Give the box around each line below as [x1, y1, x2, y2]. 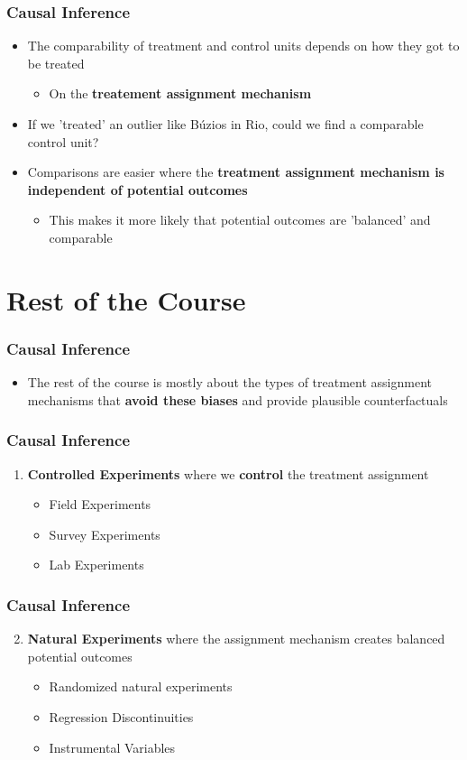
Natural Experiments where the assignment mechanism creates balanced [27, 629, 445, 648]
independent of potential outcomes [27, 180, 248, 199]
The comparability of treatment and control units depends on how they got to [27, 36, 460, 55]
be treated [27, 53, 85, 72]
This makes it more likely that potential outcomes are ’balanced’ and [49, 210, 431, 229]
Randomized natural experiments [49, 677, 233, 696]
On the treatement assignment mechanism [49, 84, 312, 103]
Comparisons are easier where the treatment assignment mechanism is [27, 162, 444, 181]
